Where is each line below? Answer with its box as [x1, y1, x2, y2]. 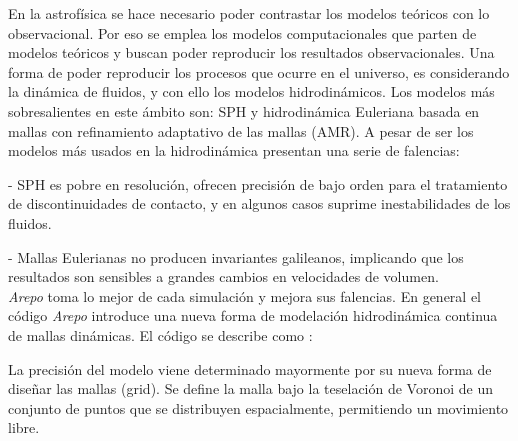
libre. [8, 417, 40, 438]
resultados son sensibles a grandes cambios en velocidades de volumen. [8, 266, 439, 287]
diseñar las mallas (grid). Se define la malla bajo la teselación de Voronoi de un [8, 378, 493, 399]
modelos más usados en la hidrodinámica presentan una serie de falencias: [8, 140, 460, 161]
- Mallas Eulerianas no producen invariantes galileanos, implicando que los [8, 246, 464, 267]
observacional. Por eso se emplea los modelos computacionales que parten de [8, 22, 477, 43]
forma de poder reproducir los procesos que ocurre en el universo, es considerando [8, 61, 510, 82]
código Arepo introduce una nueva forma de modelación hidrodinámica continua [8, 305, 498, 326]
